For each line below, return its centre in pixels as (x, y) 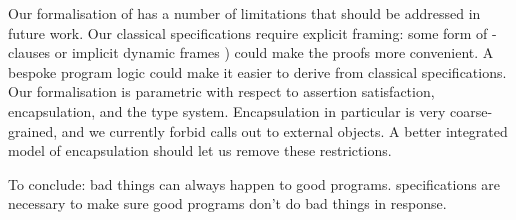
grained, (33, 130)
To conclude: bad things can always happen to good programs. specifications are (254, 183)
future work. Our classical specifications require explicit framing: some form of (248, 32)
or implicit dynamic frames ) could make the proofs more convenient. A (274, 52)
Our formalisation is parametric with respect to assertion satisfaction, (221, 91)
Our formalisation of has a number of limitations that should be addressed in (244, 13)
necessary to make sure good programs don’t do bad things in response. (227, 203)
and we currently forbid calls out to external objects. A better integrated (284, 130)
